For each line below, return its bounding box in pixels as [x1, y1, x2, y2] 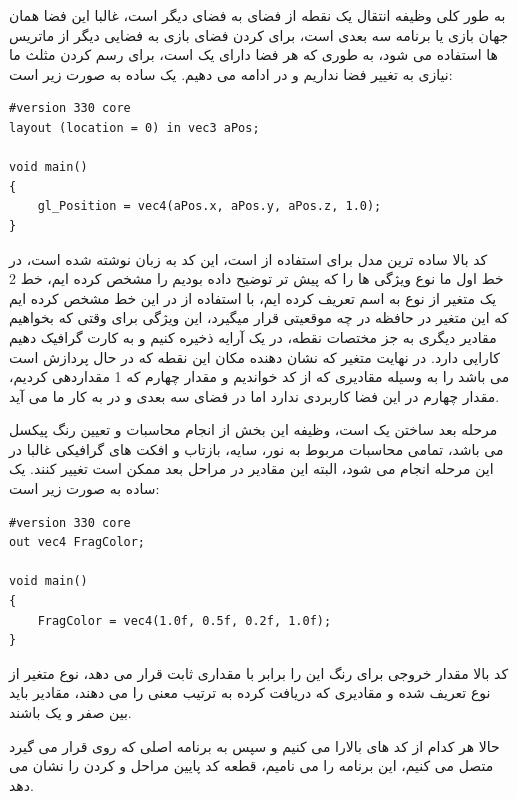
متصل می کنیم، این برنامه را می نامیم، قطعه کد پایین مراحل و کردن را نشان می [9, 755, 494, 776]
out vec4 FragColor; [9, 535, 146, 550]
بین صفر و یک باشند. [9, 702, 132, 722]
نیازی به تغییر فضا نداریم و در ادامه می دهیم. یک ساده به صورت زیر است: [9, 63, 453, 84]
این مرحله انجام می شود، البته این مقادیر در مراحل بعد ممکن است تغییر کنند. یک [9, 458, 494, 479]
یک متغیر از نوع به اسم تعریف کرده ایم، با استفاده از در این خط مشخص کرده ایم [9, 287, 497, 308]
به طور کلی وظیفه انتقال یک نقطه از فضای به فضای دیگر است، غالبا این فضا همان [9, 5, 506, 25]
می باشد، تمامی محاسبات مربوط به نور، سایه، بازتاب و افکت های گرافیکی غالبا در [9, 438, 504, 459]
